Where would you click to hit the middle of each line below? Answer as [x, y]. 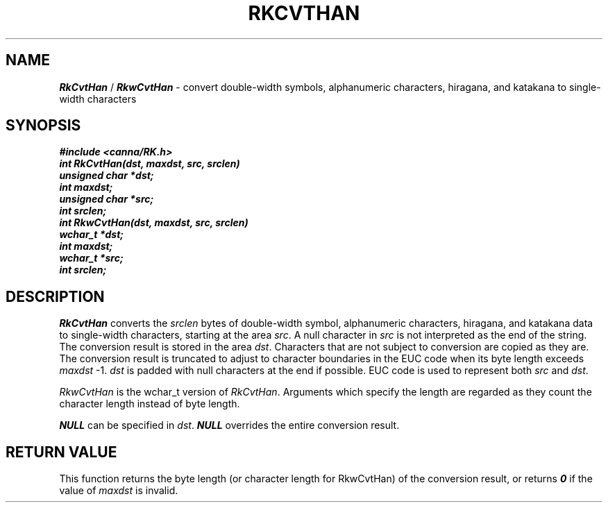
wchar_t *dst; [92, 235]
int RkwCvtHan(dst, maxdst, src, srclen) [154, 223]
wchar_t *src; [91, 258]
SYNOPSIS [43, 126]
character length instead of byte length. [150, 404]
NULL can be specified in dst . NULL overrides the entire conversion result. [229, 425]
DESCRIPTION [55, 296]
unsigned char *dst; [107, 176]
